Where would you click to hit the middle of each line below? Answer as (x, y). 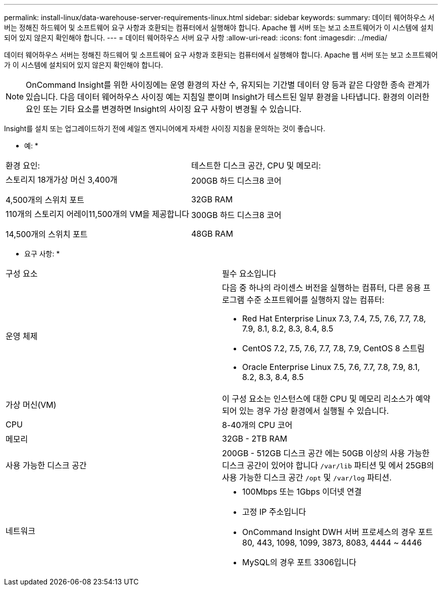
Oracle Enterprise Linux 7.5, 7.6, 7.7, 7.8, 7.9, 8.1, (331, 367)
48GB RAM (212, 234)
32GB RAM (212, 199)
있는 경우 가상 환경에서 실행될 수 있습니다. (314, 411)
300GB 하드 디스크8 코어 (236, 215)
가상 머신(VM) (31, 405)
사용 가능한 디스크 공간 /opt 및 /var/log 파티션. (307, 477)
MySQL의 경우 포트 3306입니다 (299, 562)
